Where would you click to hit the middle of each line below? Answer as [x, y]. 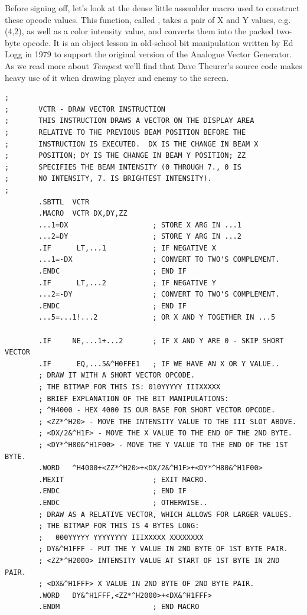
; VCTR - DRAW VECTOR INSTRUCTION [85, 109]
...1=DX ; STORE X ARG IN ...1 [140, 225]
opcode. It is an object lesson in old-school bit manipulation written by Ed [158, 42]
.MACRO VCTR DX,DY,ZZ [83, 214]
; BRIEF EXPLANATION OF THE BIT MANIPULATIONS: [134, 398]
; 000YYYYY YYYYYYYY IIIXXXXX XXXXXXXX [121, 537]
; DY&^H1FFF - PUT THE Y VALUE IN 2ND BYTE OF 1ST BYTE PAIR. [163, 549]
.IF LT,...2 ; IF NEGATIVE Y [127, 283]
